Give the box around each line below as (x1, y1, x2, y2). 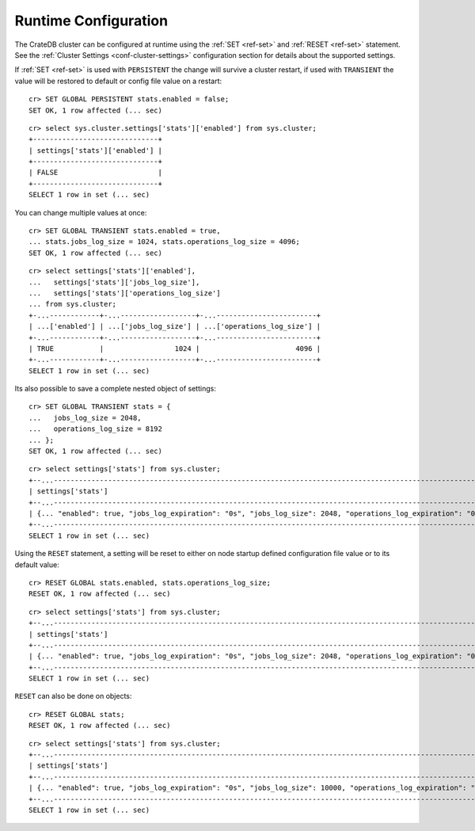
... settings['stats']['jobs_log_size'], (28, 277, 200, 287)
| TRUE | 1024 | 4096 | (28, 344, 321, 353)
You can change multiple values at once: (14, 208, 147, 217)
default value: (14, 559, 59, 570)
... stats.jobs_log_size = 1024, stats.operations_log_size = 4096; (28, 238, 300, 246)
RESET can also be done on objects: (14, 692, 132, 701)
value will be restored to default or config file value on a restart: (14, 76, 222, 86)
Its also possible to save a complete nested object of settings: (14, 384, 217, 394)
